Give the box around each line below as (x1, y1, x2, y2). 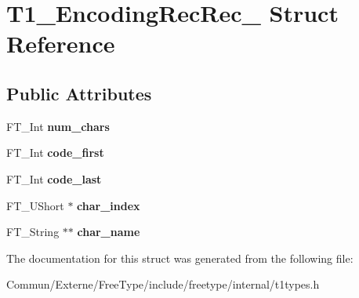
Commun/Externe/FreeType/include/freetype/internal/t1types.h (6, 276, 320, 293)
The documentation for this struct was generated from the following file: (6, 249, 354, 266)
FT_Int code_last (6, 170, 102, 187)
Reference (6, 27, 115, 60)
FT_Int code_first (6, 144, 104, 161)
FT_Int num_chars (6, 118, 110, 134)
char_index (77, 197, 140, 213)
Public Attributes (6, 81, 152, 105)
